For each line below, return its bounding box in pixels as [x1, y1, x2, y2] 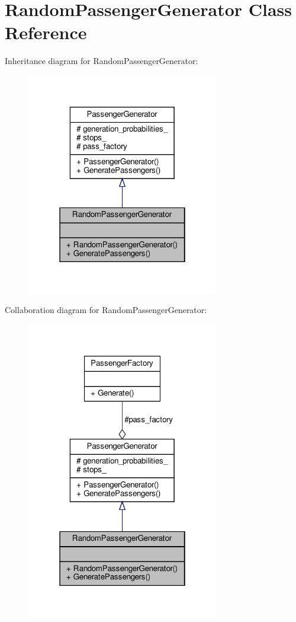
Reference [5, 20, 87, 44]
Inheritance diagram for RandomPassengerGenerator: [5, 55, 198, 67]
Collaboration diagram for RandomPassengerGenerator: [5, 304, 207, 316]
